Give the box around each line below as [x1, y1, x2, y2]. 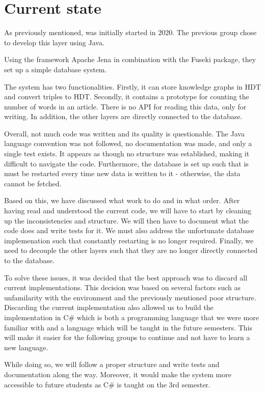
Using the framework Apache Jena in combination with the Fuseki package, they [4, 54, 256, 65]
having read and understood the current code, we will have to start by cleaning [4, 205, 251, 216]
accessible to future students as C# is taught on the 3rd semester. [4, 379, 210, 389]
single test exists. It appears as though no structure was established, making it [4, 148, 250, 159]
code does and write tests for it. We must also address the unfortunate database [4, 225, 254, 236]
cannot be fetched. [4, 178, 62, 188]
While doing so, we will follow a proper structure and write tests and [4, 359, 220, 370]
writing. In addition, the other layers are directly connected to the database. [4, 111, 243, 122]
